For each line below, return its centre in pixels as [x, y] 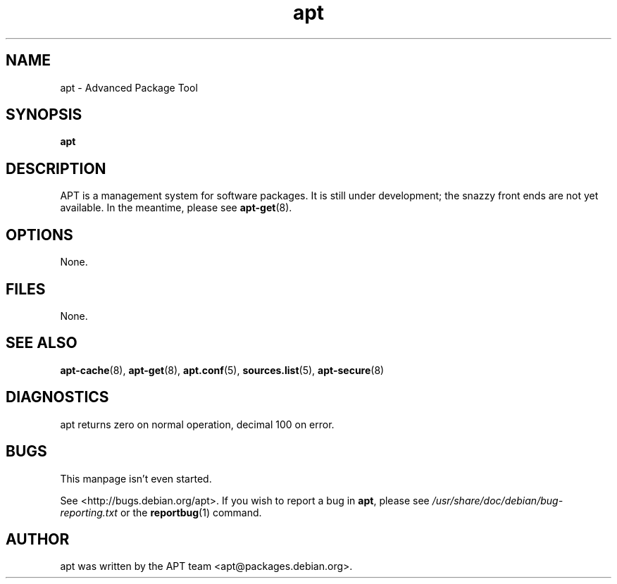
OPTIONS [39, 235]
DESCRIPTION [56, 168]
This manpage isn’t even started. [136, 478]
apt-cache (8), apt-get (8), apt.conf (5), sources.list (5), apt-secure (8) [222, 370]
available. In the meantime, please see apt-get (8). [176, 208]
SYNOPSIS [44, 115]
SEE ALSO [42, 343]
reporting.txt [89, 512]
